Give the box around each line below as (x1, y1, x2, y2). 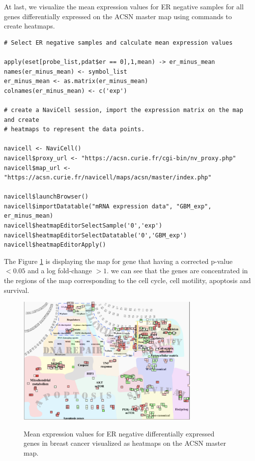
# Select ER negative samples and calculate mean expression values (4, 39, 233, 46)
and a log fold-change (28, 265, 92, 276)
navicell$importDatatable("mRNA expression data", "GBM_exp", (4, 202, 212, 210)
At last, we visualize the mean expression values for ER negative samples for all (4, 1, 244, 11)
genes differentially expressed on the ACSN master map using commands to (4, 11, 232, 21)
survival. (4, 285, 29, 295)
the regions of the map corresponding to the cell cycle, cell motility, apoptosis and (4, 275, 251, 286)
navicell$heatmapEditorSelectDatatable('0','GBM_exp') (4, 231, 187, 239)
